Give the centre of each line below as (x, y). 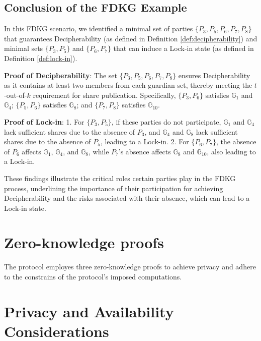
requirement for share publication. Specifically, (104, 95)
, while (99, 151)
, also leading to (231, 151)
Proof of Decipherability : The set (61, 75)
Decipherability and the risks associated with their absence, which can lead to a (127, 198)
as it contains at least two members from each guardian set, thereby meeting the (128, 85)
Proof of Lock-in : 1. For (44, 121)
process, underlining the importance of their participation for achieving (114, 188)
